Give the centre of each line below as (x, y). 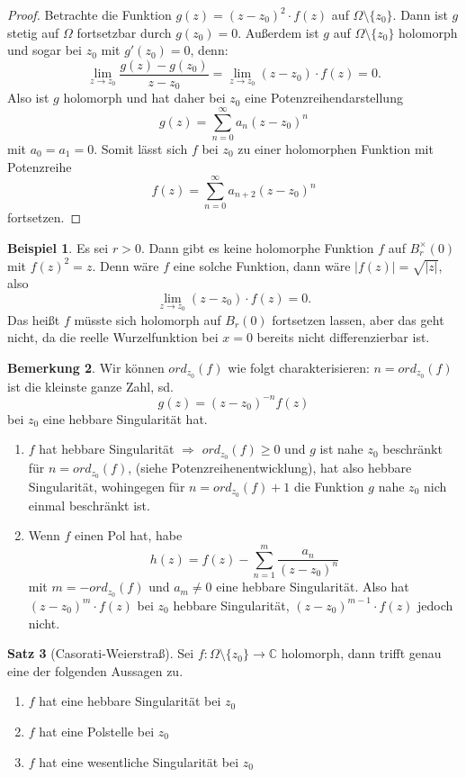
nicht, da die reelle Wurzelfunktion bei (113, 337)
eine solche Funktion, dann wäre (262, 265)
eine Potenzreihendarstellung (324, 98)
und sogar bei (45, 50)
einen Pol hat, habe (129, 535)
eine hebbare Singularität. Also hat (313, 587)
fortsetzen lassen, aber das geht (358, 319)
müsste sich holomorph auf (148, 319)
